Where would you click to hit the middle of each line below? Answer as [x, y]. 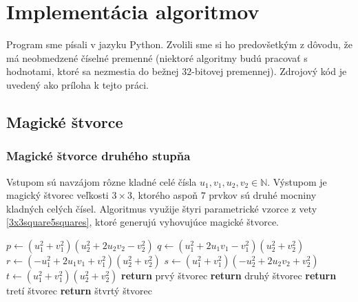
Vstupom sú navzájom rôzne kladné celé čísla [102, 181]
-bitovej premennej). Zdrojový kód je [269, 71]
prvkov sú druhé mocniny [263, 195]
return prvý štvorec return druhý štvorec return [229, 275]
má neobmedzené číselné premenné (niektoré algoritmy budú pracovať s [157, 57]
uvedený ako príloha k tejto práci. [77, 84]
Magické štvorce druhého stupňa [98, 156]
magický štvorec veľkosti [57, 195]
